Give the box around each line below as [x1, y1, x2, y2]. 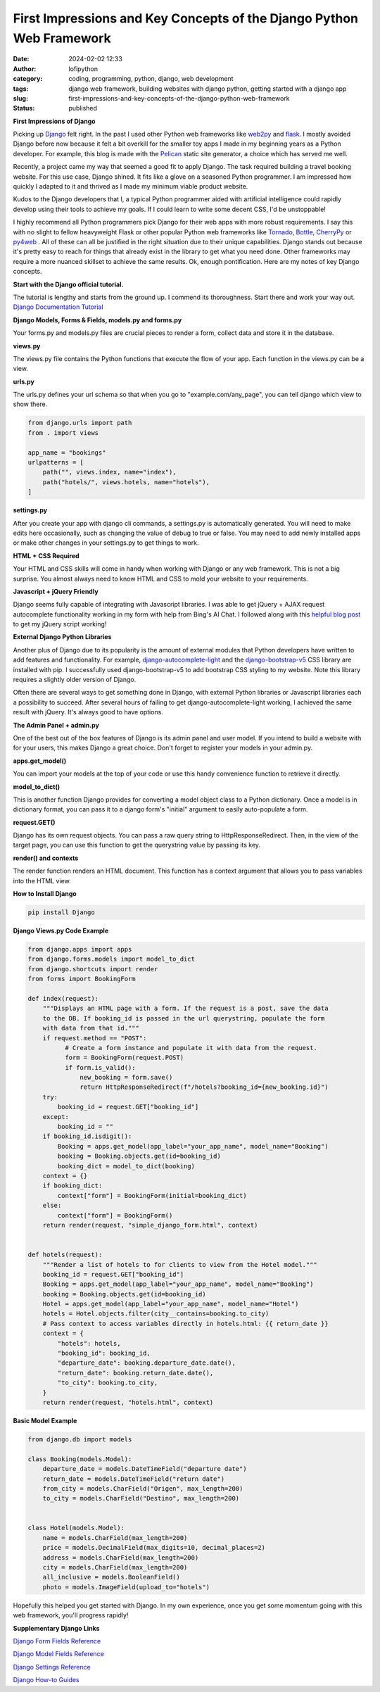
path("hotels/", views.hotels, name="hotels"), [42, 478, 210, 486]
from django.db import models [27, 1435, 132, 1443]
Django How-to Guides [13, 1676, 80, 1684]
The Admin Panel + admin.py [13, 721, 100, 729]
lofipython [68, 64, 99, 73]
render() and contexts [13, 854, 79, 862]
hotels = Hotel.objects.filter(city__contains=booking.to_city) [42, 1310, 270, 1318]
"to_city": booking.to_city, [57, 1379, 158, 1387]
